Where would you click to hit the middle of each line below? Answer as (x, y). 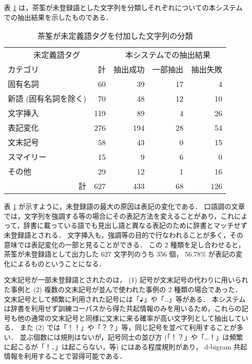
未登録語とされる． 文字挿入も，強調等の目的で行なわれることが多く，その (124, 234)
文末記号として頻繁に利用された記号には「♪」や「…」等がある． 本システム (125, 299)
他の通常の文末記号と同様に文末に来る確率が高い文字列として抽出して (129, 318)
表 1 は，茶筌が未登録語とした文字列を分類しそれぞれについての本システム (123, 7)
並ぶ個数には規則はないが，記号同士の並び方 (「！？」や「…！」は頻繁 (131, 337)
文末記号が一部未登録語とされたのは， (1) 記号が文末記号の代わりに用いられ (126, 280)
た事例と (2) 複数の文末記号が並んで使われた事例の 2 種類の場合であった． (123, 289)
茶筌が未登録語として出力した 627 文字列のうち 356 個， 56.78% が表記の (120, 254)
